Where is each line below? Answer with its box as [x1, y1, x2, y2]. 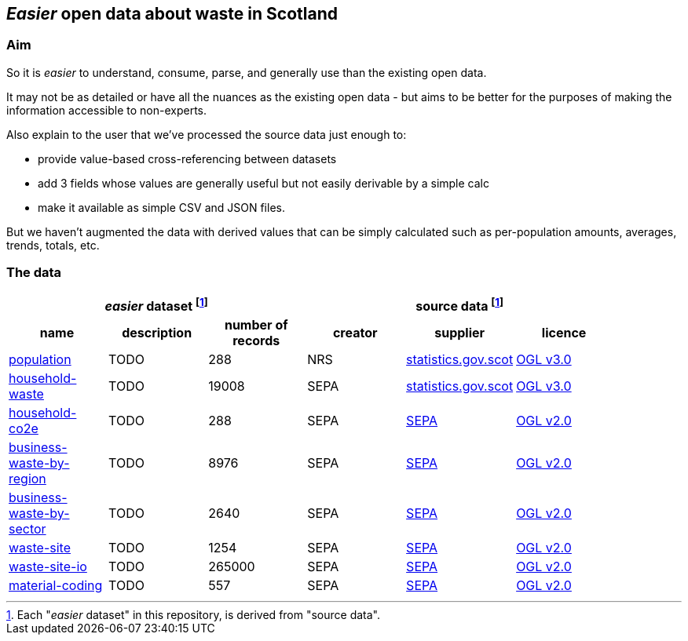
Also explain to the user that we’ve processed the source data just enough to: [6, 127, 407, 141]
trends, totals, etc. [6, 238, 100, 252]
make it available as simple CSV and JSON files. [38, 200, 285, 214]
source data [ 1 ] [415, 295, 504, 314]
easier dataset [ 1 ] [104, 295, 208, 314]
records [232, 332, 280, 348]
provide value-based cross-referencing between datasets [38, 151, 337, 166]
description [122, 324, 192, 341]
